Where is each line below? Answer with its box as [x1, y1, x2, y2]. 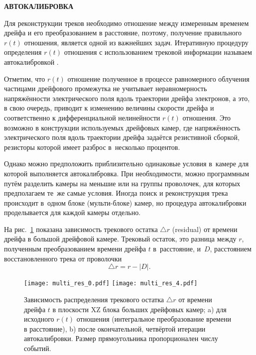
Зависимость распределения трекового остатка [24, 294, 164, 304]
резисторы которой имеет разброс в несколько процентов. [4, 141, 180, 152]
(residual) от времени [172, 224, 238, 234]
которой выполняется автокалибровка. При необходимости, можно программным [4, 168, 250, 178]
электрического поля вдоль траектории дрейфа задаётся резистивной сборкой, [4, 132, 240, 142]
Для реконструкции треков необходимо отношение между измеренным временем [4, 17, 249, 28]
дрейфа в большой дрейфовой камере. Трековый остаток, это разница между [4, 234, 237, 244]
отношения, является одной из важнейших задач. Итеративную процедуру [24, 37, 249, 47]
